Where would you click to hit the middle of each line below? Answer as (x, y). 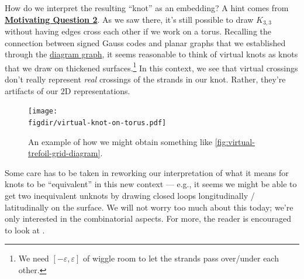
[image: (43, 111)
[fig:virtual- (235, 141)
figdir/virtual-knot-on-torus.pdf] (97, 123)
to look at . (25, 230)
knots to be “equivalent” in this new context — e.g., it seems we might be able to (151, 184)
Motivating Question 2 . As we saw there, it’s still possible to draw (129, 19)
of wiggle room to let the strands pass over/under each (181, 258)
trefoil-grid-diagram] (64, 153)
